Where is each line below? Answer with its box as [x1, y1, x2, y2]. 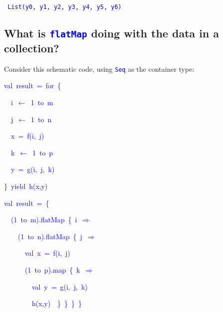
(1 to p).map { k [24, 265, 80, 275]
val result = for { [4, 80, 61, 91]
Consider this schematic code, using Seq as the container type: [4, 63, 195, 74]
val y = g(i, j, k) [31, 281, 88, 292]
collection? [4, 40, 59, 56]
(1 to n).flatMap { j [17, 231, 83, 241]
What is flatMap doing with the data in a [4, 25, 219, 41]
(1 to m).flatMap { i [10, 214, 77, 225]
